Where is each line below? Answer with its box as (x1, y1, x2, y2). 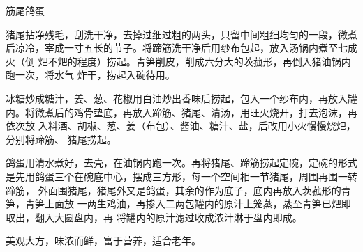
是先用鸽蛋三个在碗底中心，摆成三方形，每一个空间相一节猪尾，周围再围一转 (6, 168, 357, 183)
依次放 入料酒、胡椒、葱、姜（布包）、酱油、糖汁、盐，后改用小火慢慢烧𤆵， (6, 118, 356, 133)
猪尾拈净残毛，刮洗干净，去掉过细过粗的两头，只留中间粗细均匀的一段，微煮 (6, 26, 357, 41)
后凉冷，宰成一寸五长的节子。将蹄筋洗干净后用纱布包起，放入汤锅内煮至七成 (6, 40, 357, 55)
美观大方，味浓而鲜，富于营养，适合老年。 (6, 233, 201, 248)
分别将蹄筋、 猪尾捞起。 (6, 132, 117, 146)
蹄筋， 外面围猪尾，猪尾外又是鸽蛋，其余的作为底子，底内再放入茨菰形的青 (6, 182, 351, 197)
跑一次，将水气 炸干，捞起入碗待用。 (6, 68, 175, 82)
